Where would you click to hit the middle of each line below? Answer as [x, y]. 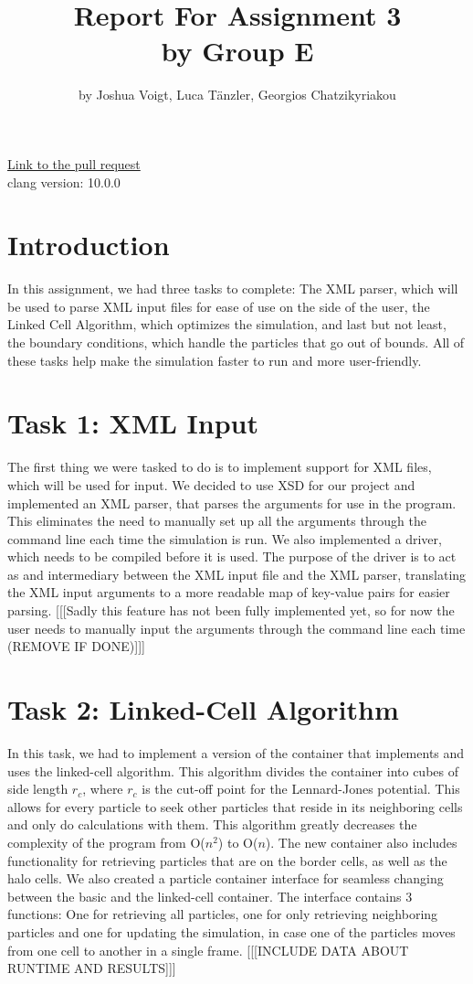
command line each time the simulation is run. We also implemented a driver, [225, 538]
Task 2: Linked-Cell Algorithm [203, 709]
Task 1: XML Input [133, 423]
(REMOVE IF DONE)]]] [76, 646]
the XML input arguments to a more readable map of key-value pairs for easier [229, 592]
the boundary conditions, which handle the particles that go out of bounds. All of [236, 342]
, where [103, 789]
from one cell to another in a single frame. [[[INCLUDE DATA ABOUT [208, 950]
